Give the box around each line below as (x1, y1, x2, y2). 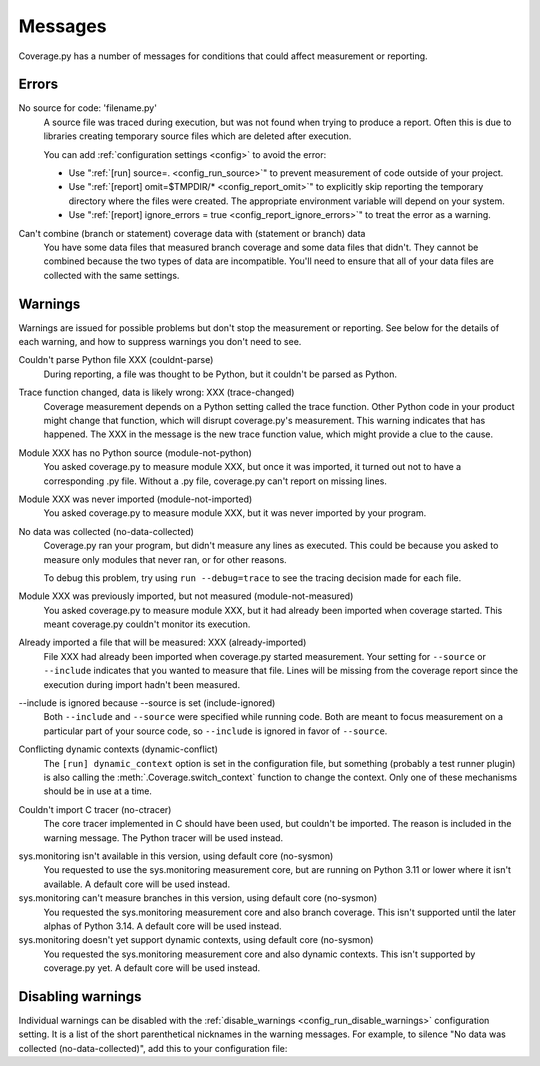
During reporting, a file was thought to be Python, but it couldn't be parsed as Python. (43, 368, 398, 380)
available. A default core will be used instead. (43, 878, 230, 890)
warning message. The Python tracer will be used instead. (43, 831, 284, 844)
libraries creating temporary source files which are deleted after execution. (43, 130, 352, 142)
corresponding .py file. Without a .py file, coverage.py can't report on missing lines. (43, 475, 387, 487)
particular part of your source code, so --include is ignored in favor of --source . (43, 725, 388, 737)
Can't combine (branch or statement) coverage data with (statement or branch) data (18, 227, 366, 239)
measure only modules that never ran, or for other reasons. (43, 553, 287, 565)
